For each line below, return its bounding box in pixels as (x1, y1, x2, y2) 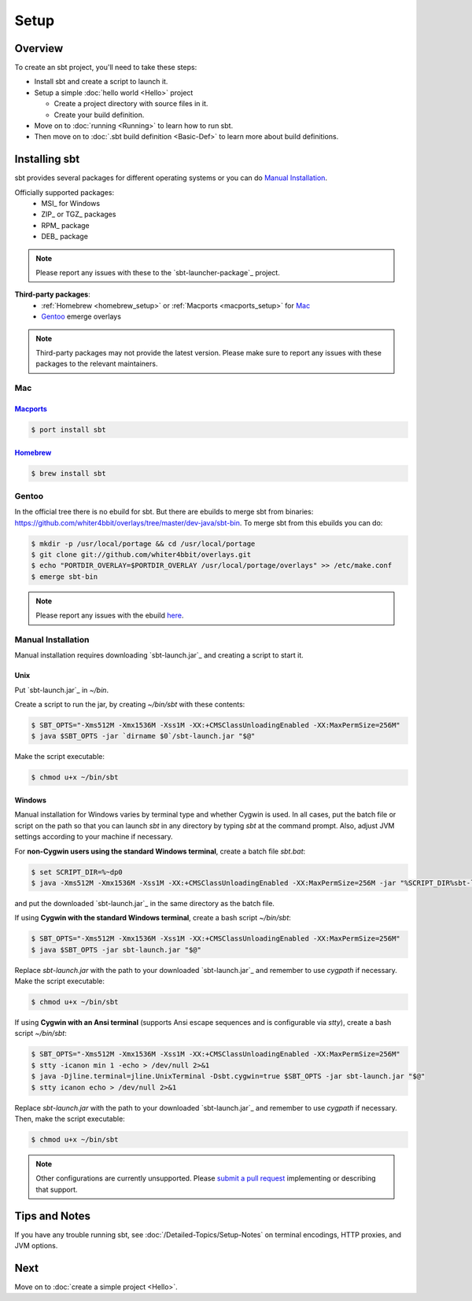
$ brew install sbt (31, 469, 106, 477)
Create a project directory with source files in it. (53, 99, 208, 109)
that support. (35, 1185, 78, 1194)
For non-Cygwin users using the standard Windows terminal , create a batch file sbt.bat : (14, 846, 306, 856)
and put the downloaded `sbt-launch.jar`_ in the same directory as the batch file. (14, 898, 275, 908)
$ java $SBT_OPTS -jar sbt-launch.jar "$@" (31, 945, 202, 954)
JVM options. (14, 1241, 58, 1251)
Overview (14, 42, 64, 55)
